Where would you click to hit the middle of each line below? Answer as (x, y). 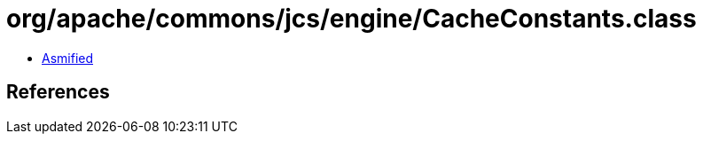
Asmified (68, 58)
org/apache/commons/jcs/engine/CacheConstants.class (351, 19)
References (58, 92)
